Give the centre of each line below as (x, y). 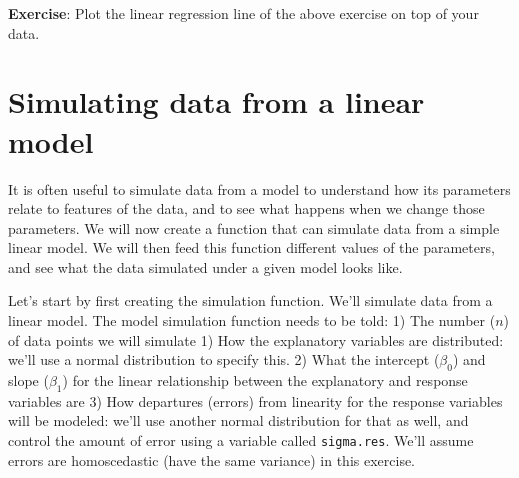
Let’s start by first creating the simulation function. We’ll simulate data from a (250, 300)
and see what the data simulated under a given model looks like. (205, 266)
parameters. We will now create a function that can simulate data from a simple (254, 227)
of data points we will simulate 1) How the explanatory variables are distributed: (256, 339)
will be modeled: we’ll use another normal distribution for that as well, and (238, 420)
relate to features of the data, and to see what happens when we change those (246, 208)
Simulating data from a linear (216, 101)
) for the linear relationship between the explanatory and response (265, 380)
